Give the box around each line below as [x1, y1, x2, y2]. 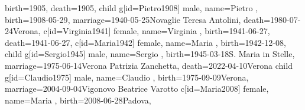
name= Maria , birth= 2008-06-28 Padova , [5, 94, 151, 106]
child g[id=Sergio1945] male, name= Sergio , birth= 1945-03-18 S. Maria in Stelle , [5, 48, 295, 60]
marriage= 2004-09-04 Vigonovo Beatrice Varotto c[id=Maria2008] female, [5, 82, 269, 95]
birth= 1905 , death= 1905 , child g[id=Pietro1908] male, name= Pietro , [5, 2, 258, 14]
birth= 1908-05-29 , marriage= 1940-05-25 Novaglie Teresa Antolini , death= [5, 13, 271, 25]
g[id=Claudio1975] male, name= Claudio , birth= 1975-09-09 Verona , [5, 71, 249, 83]
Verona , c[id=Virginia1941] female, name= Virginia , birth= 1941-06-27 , [13, 25, 270, 37]
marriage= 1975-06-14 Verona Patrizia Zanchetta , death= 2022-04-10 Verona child [5, 59, 293, 71]
